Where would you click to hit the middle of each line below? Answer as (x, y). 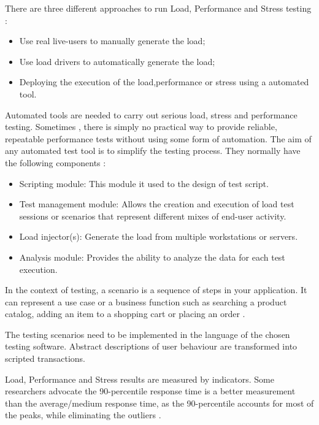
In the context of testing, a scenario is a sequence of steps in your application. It (156, 290)
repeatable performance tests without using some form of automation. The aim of (158, 138)
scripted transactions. (45, 358)
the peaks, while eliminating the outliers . (83, 415)
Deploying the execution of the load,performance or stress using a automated (164, 82)
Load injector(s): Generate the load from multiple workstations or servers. (159, 236)
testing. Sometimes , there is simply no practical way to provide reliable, (141, 127)
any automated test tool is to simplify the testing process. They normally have (153, 151)
